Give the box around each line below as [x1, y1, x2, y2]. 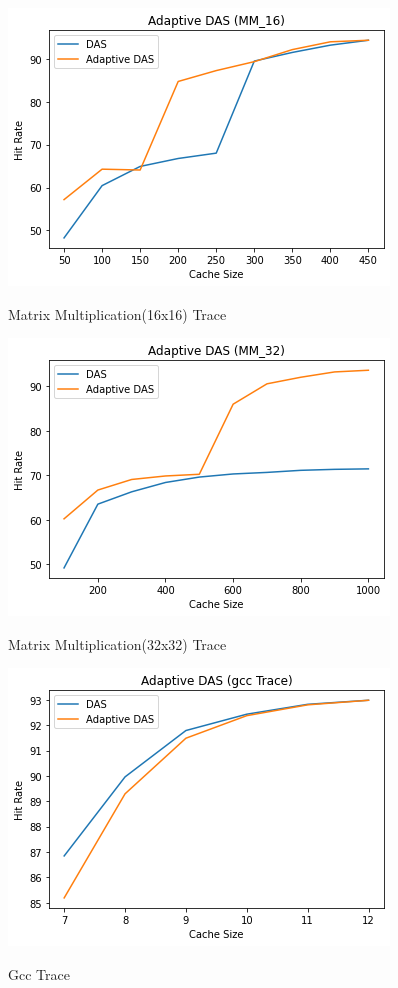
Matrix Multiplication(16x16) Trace [8, 303, 227, 324]
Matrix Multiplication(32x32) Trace [8, 633, 227, 654]
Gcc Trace [8, 963, 70, 984]
